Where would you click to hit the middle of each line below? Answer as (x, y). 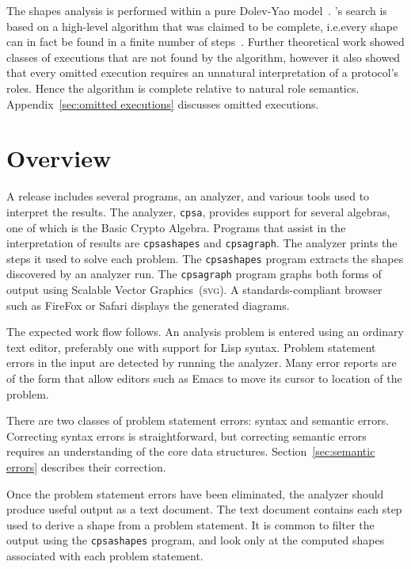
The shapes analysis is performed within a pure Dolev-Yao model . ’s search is (197, 10)
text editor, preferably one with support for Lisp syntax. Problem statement (191, 347)
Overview (59, 158)
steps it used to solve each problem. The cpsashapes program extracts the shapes (205, 258)
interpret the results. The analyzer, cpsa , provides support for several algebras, (198, 211)
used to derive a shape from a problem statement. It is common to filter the (190, 524)
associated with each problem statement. (105, 556)
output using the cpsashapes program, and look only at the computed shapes (196, 540)
